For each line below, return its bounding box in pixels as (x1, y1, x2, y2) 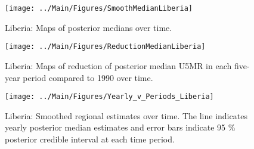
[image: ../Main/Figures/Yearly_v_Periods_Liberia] (5, 92, 214, 101)
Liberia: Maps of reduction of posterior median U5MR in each (5, 59, 232, 72)
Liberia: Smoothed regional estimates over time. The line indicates (5, 109, 247, 122)
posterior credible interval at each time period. (5, 132, 175, 145)
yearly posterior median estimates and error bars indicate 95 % (5, 121, 236, 134)
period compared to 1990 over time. (23, 71, 153, 83)
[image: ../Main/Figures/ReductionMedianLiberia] (5, 42, 206, 51)
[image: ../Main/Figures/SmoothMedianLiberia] (5, 4, 193, 13)
